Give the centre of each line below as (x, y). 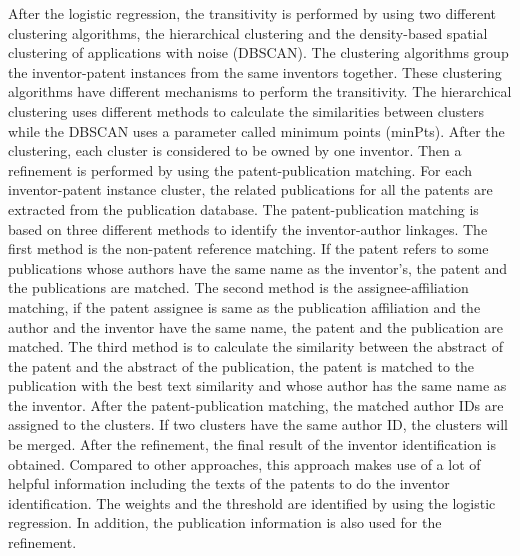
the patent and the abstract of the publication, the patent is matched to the (241, 365)
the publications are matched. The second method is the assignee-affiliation (238, 287)
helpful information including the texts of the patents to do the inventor (229, 483)
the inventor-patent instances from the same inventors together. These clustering (255, 71)
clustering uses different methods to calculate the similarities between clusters (246, 110)
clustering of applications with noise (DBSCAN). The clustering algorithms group (258, 52)
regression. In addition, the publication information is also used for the (225, 522)
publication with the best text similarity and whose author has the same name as (257, 385)
